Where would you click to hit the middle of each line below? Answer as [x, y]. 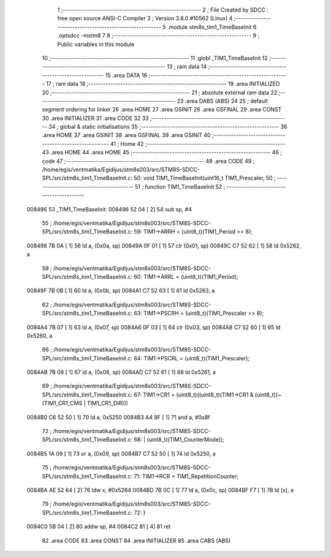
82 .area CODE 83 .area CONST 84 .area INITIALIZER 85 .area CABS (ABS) [136, 540]
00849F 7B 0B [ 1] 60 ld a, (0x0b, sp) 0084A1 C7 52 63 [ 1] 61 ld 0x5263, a [121, 290]
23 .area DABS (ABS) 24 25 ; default [223, 100]
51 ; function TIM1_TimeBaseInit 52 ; [180, 186]
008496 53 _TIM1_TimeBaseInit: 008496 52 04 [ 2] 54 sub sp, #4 [109, 209]
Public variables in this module [96, 44]
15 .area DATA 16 [126, 75]
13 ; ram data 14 [187, 67]
